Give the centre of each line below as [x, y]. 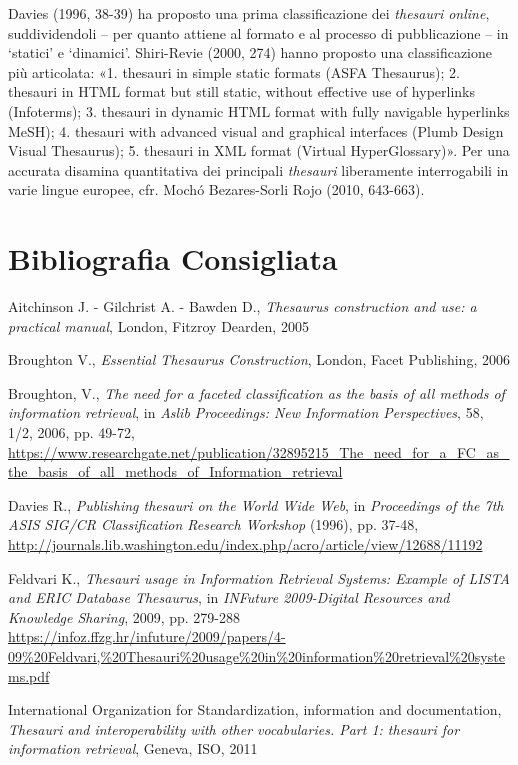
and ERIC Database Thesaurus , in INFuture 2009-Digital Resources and [229, 597]
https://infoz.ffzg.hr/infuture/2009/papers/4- [147, 636]
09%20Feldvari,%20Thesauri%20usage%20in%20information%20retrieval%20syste [256, 655]
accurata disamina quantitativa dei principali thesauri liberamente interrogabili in [258, 169]
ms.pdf [29, 675]
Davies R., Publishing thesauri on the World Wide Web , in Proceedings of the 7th [256, 504]
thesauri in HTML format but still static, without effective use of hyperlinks [241, 91]
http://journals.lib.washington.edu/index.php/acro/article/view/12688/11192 [245, 544]
